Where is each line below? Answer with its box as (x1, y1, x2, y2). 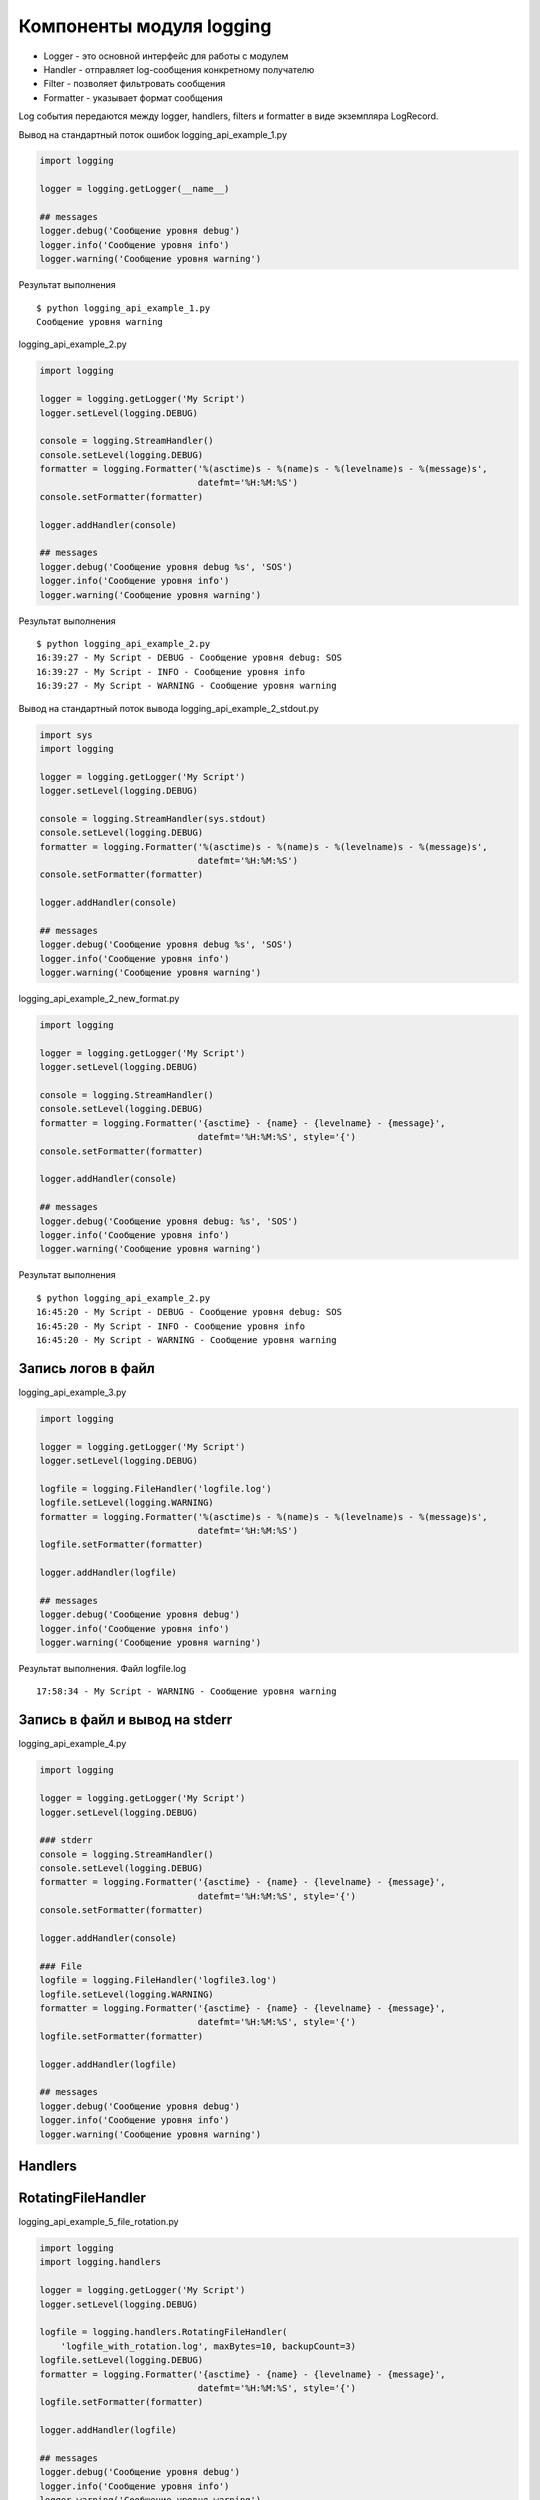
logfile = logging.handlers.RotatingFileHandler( (39, 2326, 288, 2338)
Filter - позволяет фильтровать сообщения (43, 78, 226, 90)
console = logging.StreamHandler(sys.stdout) (39, 813, 267, 824)
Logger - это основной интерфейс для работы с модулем (43, 50, 289, 62)
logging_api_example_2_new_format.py (18, 993, 180, 1005)
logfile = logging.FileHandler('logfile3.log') (39, 1975, 277, 1986)
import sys (39, 729, 93, 740)
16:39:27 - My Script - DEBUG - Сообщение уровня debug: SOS (36, 652, 342, 664)
